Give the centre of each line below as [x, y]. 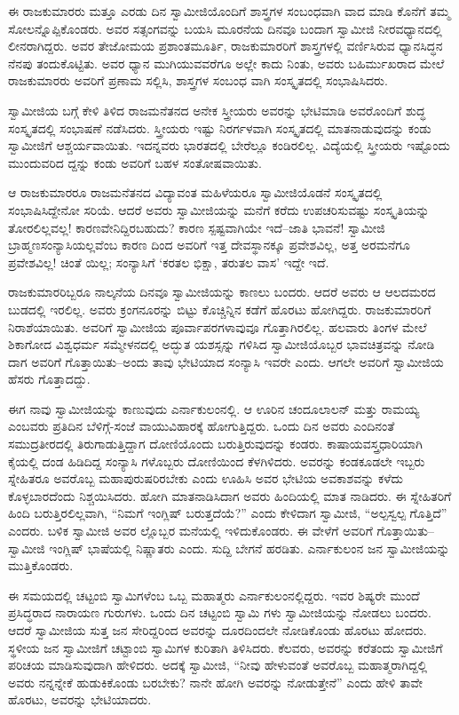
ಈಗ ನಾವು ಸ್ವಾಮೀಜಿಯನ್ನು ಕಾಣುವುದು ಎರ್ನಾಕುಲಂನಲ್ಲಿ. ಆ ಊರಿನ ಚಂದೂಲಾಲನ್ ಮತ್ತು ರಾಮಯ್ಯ [214, 408]
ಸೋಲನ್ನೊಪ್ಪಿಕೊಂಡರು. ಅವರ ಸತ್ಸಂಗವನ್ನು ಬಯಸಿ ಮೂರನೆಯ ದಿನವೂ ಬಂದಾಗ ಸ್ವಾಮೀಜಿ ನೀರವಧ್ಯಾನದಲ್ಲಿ [225, 28]
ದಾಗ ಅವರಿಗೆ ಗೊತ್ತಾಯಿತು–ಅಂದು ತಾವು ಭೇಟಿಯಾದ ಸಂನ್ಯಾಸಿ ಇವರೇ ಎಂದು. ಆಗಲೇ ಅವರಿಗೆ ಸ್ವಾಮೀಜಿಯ [226, 361]
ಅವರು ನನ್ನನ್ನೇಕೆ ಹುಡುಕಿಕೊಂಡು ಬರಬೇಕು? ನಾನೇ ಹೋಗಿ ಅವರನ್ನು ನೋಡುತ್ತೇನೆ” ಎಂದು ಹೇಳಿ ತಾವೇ [216, 682]
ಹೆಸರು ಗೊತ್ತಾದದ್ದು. [49, 379]
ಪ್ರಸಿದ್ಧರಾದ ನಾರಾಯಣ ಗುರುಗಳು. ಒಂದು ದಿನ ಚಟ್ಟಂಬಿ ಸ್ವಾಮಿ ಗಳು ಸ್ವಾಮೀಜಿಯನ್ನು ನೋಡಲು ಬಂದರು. [220, 612]
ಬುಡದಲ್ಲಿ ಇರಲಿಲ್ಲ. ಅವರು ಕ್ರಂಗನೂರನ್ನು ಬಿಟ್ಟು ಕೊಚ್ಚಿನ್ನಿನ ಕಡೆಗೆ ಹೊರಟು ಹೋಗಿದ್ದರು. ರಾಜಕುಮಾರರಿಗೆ [220, 309]
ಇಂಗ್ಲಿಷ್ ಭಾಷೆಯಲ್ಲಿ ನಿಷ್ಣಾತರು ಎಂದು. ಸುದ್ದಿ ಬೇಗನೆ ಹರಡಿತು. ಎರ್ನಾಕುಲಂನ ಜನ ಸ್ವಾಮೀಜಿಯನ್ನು [249, 548]
